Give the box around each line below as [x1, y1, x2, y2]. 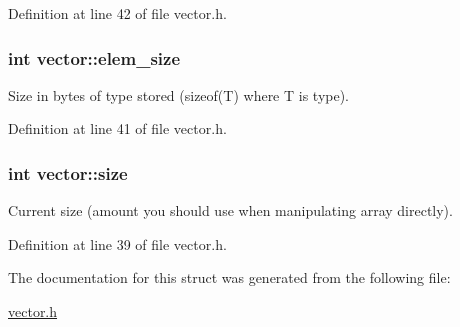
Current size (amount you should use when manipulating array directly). [8, 200, 453, 221]
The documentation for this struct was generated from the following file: [8, 267, 451, 288]
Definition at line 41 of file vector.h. [8, 118, 227, 139]
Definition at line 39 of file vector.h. [8, 233, 227, 254]
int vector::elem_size [8, 45, 181, 70]
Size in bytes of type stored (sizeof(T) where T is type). [8, 84, 350, 105]
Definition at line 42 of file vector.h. [8, 3, 227, 23]
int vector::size [8, 160, 128, 185]
